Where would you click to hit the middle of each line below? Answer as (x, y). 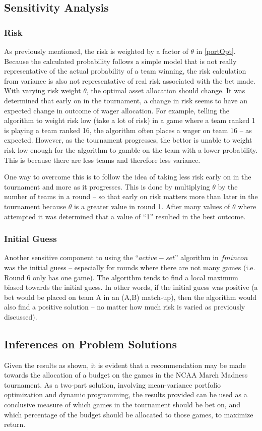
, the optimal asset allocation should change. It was (166, 90)
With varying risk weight (43, 90)
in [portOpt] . (216, 51)
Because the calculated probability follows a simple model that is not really (120, 61)
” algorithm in (197, 257)
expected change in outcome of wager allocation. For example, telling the (117, 110)
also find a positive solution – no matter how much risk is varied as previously (125, 307)
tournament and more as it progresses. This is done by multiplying (107, 186)
